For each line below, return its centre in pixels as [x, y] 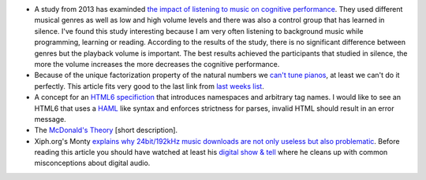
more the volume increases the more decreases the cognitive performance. [157, 64]
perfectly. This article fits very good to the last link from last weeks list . [149, 86]
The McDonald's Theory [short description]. [106, 130]
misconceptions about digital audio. [92, 163]
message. [50, 119]
